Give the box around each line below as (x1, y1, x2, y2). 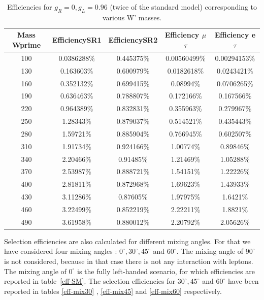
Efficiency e (214, 29, 256, 40)
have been (227, 276, 259, 286)
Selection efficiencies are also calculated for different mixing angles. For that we (4, 236, 251, 246)
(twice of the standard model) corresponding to (110, 2, 257, 12)
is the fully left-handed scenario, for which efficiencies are (77, 265, 255, 276)
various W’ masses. (102, 12, 162, 22)
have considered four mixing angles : (4, 246, 117, 256)
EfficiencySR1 (52, 35, 102, 45)
